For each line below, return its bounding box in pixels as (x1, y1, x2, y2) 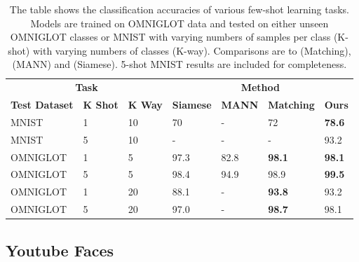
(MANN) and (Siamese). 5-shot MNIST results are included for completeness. (12, 57, 347, 71)
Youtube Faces (6, 239, 114, 261)
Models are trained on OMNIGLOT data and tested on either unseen (30, 15, 329, 30)
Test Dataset (11, 97, 74, 112)
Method (241, 80, 280, 95)
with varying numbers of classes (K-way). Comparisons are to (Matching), (32, 43, 351, 57)
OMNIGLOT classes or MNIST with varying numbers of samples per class (10, 29, 331, 44)
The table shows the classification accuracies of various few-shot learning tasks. (9, 2, 349, 16)
